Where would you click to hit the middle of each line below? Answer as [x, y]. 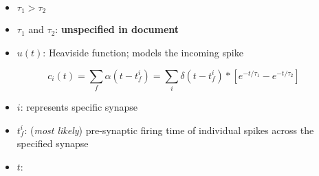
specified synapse [53, 143]
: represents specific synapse [79, 106]
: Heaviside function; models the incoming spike [143, 53]
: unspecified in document [117, 29]
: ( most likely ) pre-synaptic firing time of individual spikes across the [169, 130]
